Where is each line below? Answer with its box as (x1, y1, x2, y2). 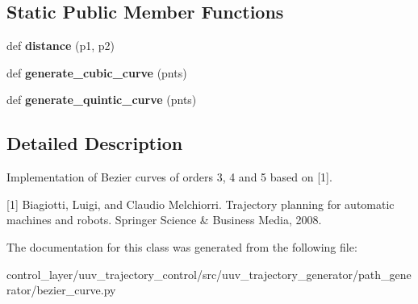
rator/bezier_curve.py (6, 281, 116, 298)
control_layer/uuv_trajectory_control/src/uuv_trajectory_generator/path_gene (6, 265, 412, 282)
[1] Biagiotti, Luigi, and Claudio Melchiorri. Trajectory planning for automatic (6, 195, 395, 212)
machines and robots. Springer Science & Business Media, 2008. (6, 211, 322, 228)
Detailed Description (6, 131, 183, 156)
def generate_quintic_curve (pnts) (6, 91, 197, 108)
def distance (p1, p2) (6, 37, 115, 54)
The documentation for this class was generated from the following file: (6, 238, 357, 255)
